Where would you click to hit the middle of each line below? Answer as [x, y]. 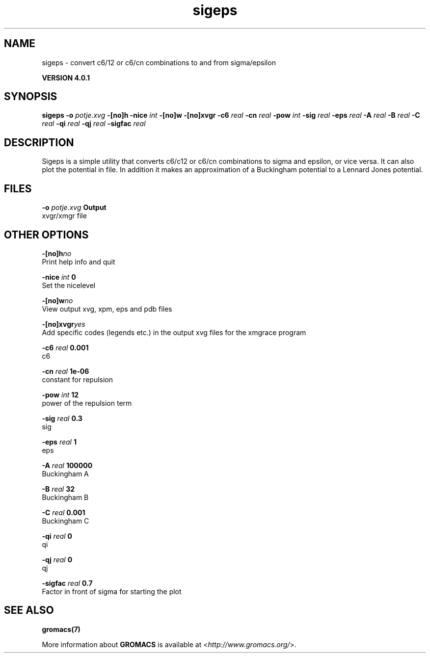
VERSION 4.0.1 [66, 78]
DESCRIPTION [39, 142]
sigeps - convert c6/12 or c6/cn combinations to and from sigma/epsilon [159, 62]
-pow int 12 [60, 394]
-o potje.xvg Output [74, 208]
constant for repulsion [78, 379]
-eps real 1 [59, 442]
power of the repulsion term [87, 403]
